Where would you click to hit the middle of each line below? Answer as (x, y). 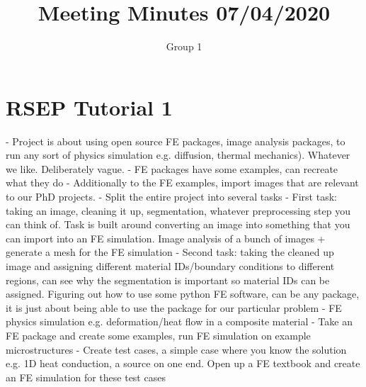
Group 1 (184, 46)
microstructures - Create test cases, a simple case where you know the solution (176, 349)
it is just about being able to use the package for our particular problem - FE (174, 307)
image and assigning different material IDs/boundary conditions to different (170, 266)
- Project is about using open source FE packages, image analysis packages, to (176, 141)
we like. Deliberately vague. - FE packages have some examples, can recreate (172, 168)
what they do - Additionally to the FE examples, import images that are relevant (182, 183)
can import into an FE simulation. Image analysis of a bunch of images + (166, 238)
